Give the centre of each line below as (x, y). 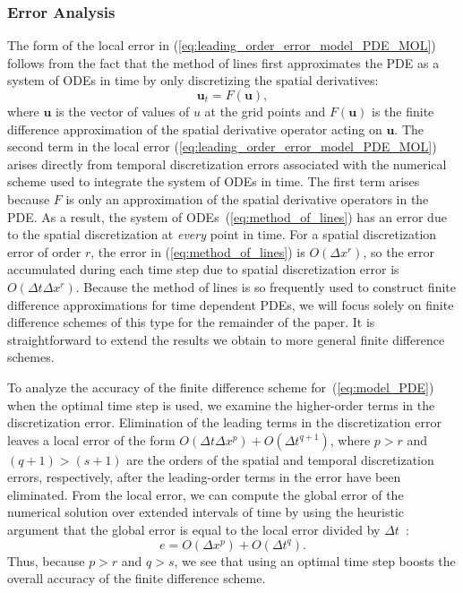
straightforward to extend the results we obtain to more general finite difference (226, 339)
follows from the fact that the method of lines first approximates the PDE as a (223, 62)
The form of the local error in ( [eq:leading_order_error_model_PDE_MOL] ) (222, 45)
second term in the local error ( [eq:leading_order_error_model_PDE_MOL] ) (222, 146)
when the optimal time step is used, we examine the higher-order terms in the (221, 404)
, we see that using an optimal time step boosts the (315, 560)
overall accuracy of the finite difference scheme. (137, 578)
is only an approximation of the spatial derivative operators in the (247, 198)
